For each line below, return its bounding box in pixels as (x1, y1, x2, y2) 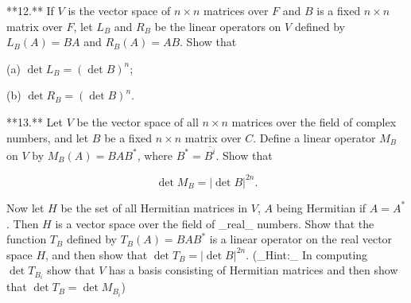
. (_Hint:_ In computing (246, 246, 368, 262)
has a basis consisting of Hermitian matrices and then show (109, 262, 398, 278)
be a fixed (104, 129, 153, 146)
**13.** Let (6, 113, 63, 130)
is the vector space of (68, 2, 171, 18)
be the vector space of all (76, 113, 199, 130)
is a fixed (316, 2, 361, 18)
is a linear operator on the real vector (209, 231, 393, 247)
